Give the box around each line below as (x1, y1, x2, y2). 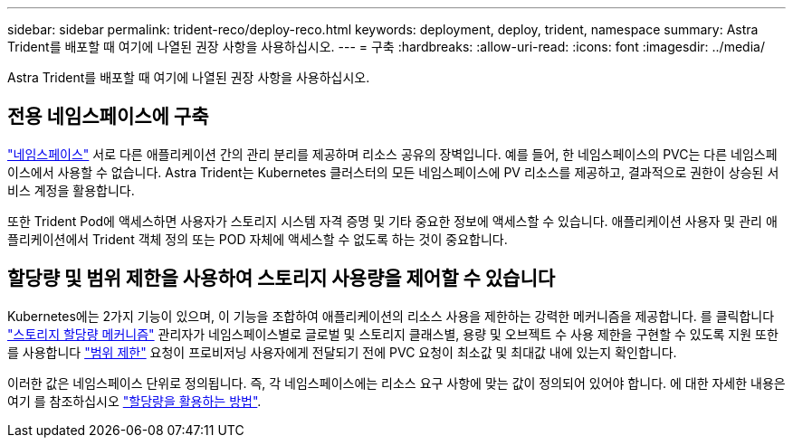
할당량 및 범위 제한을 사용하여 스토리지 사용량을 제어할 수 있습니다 (7, 267, 556, 290)
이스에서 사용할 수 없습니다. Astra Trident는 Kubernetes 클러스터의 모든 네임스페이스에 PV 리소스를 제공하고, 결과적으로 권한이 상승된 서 (7, 164, 779, 180)
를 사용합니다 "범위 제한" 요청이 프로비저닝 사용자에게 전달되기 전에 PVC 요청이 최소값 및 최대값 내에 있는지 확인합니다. (7, 344, 677, 360)
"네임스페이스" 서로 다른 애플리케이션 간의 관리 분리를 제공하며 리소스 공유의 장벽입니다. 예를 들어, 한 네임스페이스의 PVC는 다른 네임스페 (7, 146, 778, 162)
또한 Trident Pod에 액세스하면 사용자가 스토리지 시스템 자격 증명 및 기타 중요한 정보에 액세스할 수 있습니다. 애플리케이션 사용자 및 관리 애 (7, 213, 778, 229)
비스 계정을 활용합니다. (7, 182, 135, 198)
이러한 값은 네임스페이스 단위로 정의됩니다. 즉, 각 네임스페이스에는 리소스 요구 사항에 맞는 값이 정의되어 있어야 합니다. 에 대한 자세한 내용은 (7, 374, 786, 391)
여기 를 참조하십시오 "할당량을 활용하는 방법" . (7, 393, 262, 409)
